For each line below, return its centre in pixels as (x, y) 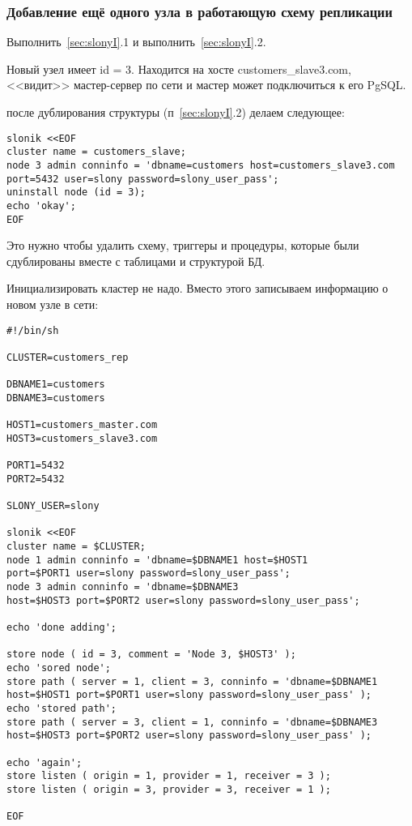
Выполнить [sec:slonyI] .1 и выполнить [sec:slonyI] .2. (136, 42)
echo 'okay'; (41, 205)
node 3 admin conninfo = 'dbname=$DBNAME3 (123, 587)
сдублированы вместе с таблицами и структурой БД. (136, 261)
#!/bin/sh (33, 330)
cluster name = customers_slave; (96, 152)
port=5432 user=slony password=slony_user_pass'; (143, 179)
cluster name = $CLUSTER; (76, 547)
